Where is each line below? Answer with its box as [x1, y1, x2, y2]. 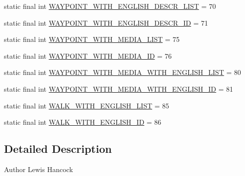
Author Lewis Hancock [4, 164, 73, 174]
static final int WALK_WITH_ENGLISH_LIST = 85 [4, 100, 169, 110]
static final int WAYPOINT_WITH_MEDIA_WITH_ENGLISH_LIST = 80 [4, 67, 241, 77]
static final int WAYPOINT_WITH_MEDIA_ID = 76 [4, 50, 172, 61]
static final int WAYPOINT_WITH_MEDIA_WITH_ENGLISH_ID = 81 [4, 83, 233, 94]
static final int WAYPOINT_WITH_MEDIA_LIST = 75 [4, 34, 180, 44]
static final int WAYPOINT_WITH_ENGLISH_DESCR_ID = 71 [4, 17, 208, 28]
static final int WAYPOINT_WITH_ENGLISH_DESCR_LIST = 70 [4, 1, 216, 11]
